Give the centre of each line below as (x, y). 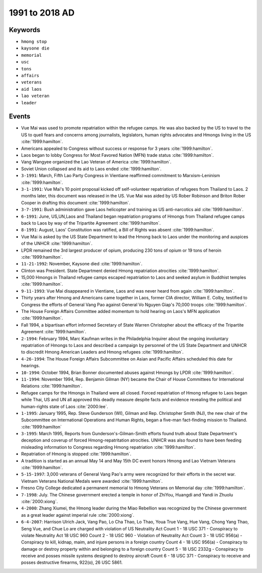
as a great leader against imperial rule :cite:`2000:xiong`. (78, 515)
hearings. (31, 366)
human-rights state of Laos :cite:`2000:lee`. (65, 406)
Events (20, 116)
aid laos (32, 89)
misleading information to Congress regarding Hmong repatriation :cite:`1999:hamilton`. (108, 447)
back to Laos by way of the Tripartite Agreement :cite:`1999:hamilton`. (91, 223)
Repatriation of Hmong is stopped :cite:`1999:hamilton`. (76, 454)
